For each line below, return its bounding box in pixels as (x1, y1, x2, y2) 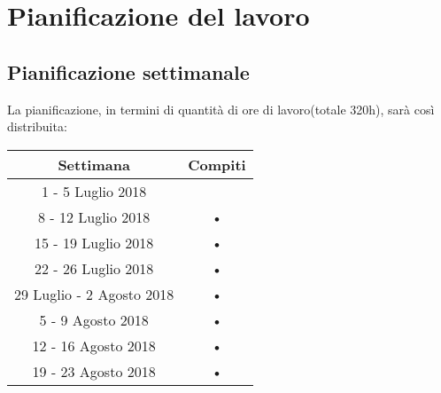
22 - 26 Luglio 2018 (34, 257, 154, 279)
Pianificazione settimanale (7, 58, 250, 85)
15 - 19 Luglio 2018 (34, 232, 154, 253)
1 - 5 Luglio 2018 (41, 180, 147, 201)
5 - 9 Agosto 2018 (39, 309, 149, 330)
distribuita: (7, 117, 67, 136)
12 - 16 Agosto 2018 (32, 334, 156, 356)
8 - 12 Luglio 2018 (37, 206, 151, 227)
